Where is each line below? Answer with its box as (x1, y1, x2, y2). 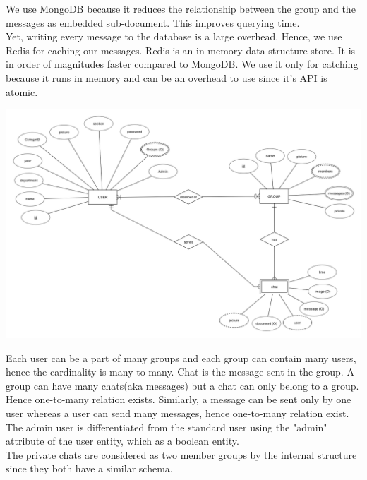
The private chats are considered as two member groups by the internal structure (6, 447, 357, 462)
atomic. (6, 84, 38, 99)
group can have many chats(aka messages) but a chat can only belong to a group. (6, 378, 359, 392)
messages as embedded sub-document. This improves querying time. (6, 15, 300, 30)
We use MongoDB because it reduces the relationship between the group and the (6, 1, 356, 16)
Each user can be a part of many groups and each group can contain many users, (6, 350, 356, 365)
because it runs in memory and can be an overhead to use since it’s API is (6, 70, 327, 85)
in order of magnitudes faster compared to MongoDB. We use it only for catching (6, 56, 359, 71)
